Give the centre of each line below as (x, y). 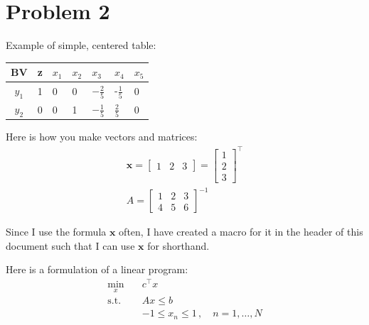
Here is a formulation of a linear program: (97, 269)
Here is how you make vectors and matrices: (102, 137)
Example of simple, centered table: (81, 45)
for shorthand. (178, 245)
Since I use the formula (56, 232)
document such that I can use (70, 245)
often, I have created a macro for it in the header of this (241, 232)
